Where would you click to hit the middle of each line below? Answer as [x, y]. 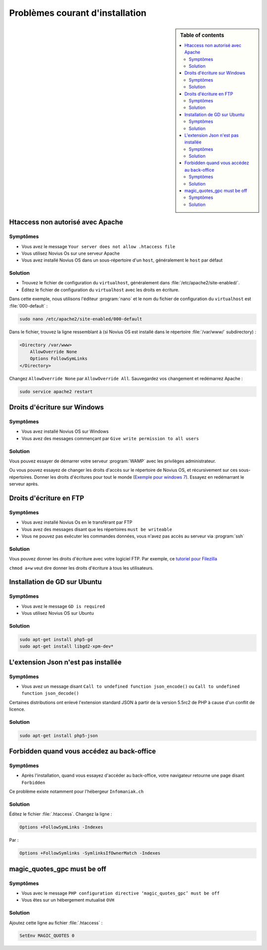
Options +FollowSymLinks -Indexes [61, 827]
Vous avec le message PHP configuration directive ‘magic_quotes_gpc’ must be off [121, 893]
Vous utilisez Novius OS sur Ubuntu [58, 613]
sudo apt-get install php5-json [59, 735]
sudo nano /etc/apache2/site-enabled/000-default [81, 319]
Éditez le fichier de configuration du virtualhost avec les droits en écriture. [101, 290]
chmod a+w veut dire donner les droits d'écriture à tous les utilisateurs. [81, 568]
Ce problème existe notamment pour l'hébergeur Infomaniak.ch [76, 792]
